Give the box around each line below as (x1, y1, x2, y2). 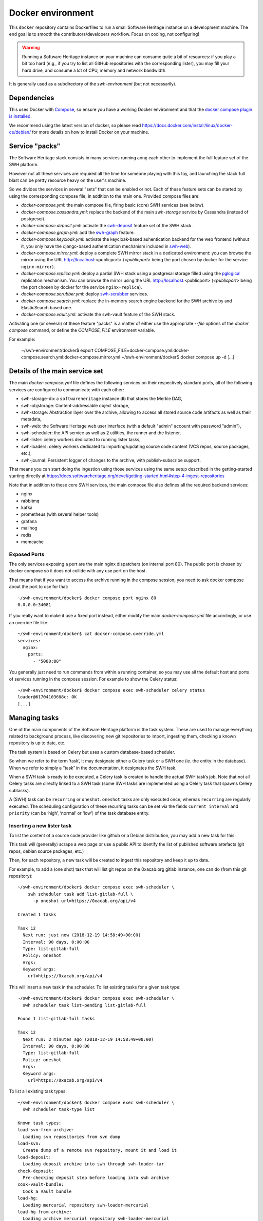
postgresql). (21, 216, 46, 222)
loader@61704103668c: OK (18, 694, 77, 700)
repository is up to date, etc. (9, 740, 66, 746)
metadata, (21, 416, 41, 422)
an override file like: (9, 619, 49, 625)
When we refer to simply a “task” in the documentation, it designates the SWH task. (9, 765, 177, 771)
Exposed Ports (9, 551, 45, 558)
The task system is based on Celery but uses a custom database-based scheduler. (9, 749, 175, 755)
